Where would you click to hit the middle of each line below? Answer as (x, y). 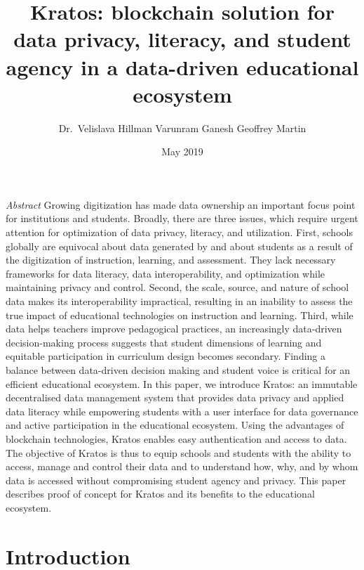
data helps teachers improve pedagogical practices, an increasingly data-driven (174, 329)
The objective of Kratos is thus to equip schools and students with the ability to (178, 452)
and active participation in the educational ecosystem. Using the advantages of (175, 425)
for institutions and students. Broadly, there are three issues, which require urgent (182, 218)
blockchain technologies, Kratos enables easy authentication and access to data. (176, 438)
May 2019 (182, 151)
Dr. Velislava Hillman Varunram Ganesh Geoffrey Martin (182, 128)
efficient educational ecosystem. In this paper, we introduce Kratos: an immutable (182, 383)
